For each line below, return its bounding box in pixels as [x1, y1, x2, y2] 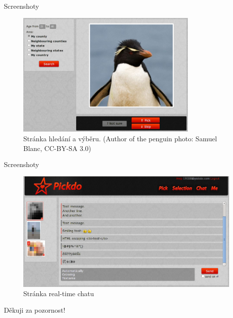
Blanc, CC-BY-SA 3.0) [23, 143, 91, 153]
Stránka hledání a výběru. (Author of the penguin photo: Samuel [23, 133, 217, 143]
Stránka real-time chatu [23, 288, 94, 299]
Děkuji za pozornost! [4, 305, 66, 315]
